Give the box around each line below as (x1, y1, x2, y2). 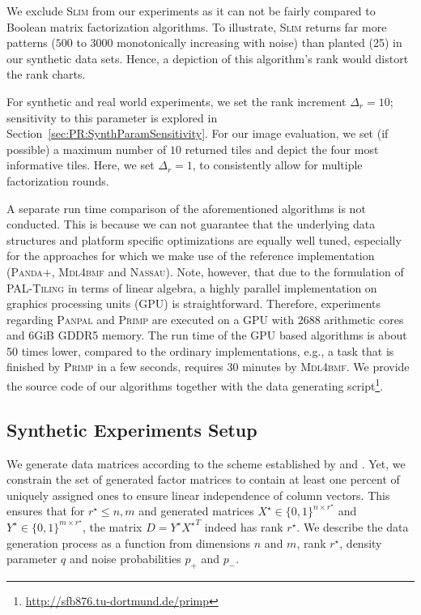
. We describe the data (296, 518, 409, 535)
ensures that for (6, 502, 85, 519)
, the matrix (82, 518, 142, 535)
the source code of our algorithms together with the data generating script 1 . (6, 375, 384, 394)
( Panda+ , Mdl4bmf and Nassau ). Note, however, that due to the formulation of (6, 263, 404, 280)
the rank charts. (6, 66, 86, 83)
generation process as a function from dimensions (6, 534, 251, 551)
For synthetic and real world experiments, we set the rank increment (6, 92, 347, 109)
